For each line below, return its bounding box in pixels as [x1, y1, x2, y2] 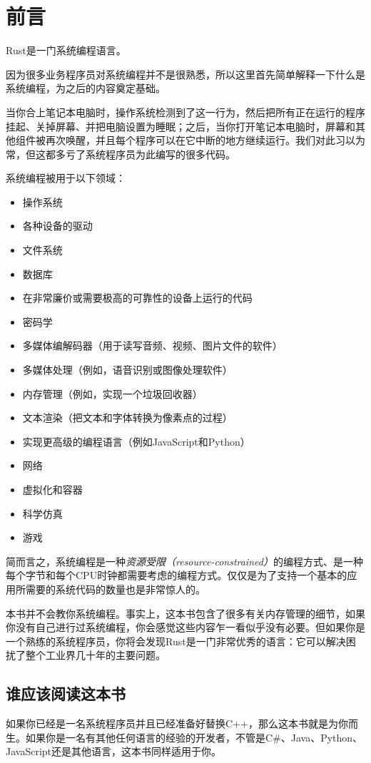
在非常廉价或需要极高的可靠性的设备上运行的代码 [22, 290, 253, 305]
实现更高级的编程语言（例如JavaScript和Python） [22, 434, 250, 449]
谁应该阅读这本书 [6, 682, 126, 705]
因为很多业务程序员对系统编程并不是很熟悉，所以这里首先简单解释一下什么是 [6, 66, 365, 81]
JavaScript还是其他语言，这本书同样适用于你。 [6, 744, 222, 759]
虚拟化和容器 [22, 482, 83, 496]
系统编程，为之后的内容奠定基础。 [6, 81, 166, 96]
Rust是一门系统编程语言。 [6, 43, 126, 58]
